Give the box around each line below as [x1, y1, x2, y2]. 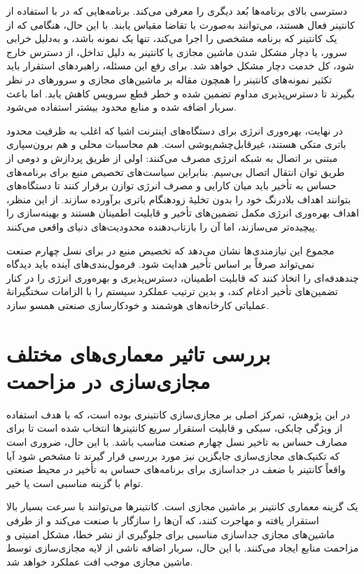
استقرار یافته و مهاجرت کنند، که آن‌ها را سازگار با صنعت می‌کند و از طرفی [6, 512, 319, 527]
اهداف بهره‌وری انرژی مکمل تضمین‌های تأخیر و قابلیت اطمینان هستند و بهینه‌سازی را [6, 205, 359, 220]
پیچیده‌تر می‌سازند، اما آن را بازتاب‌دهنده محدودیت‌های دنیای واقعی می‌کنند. [6, 219, 318, 233]
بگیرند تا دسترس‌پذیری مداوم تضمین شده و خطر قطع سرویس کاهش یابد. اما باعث [6, 86, 355, 100]
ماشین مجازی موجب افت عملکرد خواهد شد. [6, 554, 193, 568]
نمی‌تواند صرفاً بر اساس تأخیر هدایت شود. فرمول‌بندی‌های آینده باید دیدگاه [6, 257, 315, 271]
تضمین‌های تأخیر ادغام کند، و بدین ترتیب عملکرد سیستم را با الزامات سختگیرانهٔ [6, 284, 338, 299]
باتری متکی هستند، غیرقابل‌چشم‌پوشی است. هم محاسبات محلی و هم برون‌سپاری [6, 137, 346, 151]
